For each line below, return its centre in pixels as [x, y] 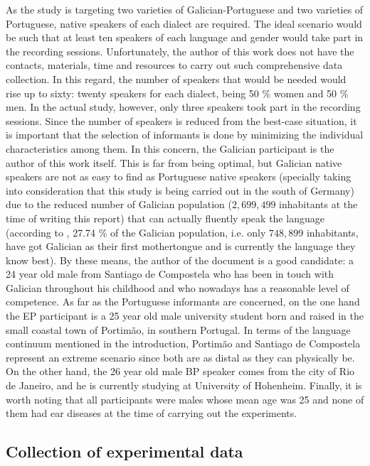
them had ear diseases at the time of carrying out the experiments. [152, 413]
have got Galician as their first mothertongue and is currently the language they [181, 246]
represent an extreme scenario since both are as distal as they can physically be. [180, 357]
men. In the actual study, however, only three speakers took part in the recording [183, 107]
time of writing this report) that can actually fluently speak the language [165, 218]
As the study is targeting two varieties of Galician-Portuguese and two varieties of [185, 9]
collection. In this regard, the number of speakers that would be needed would [176, 78]
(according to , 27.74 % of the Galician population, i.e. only [136, 232]
